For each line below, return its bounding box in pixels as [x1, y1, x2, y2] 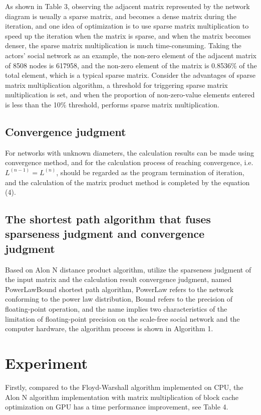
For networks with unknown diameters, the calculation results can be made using [5, 147, 254, 158]
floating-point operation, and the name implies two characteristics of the [5, 304, 227, 314]
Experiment [5, 353, 88, 373]
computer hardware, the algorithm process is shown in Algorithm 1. [5, 323, 213, 334]
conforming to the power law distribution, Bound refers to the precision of [5, 294, 233, 304]
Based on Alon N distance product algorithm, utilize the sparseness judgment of [5, 264, 251, 274]
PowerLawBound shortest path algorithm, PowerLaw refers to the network [5, 284, 234, 294]
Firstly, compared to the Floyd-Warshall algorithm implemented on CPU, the [5, 381, 243, 392]
